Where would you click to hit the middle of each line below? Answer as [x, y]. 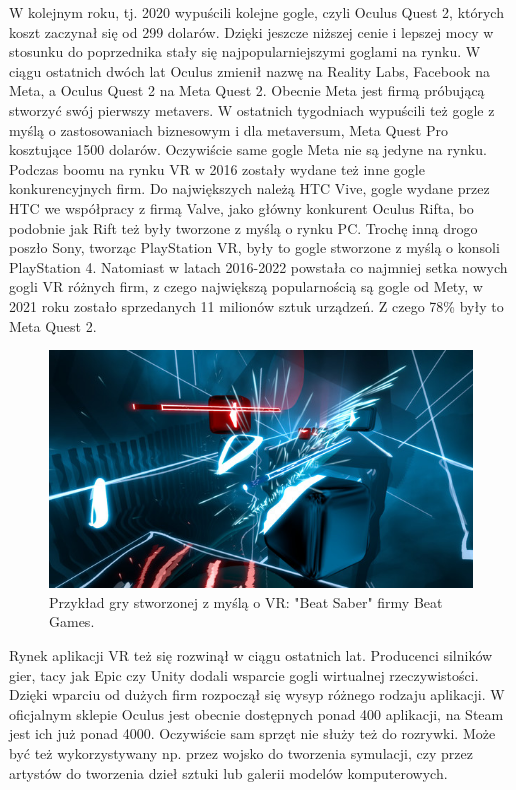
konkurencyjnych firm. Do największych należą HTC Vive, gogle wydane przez [249, 188]
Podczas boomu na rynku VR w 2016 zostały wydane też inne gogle [217, 168]
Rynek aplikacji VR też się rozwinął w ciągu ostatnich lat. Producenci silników [251, 655]
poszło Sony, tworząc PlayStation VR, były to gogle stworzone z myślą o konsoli [254, 247]
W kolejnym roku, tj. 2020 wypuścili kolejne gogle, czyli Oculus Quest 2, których [256, 12]
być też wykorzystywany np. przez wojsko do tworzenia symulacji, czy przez [241, 752]
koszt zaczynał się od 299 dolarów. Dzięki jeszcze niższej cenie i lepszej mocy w [251, 31]
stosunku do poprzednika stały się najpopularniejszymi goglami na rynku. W [245, 51]
